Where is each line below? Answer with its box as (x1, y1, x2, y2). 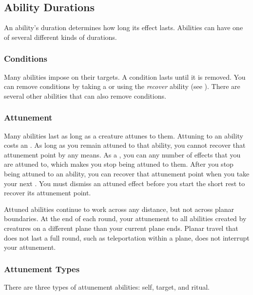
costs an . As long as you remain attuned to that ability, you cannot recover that (4, 140, 246, 150)
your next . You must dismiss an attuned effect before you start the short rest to (4, 178, 245, 188)
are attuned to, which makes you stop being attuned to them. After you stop (4, 159, 234, 169)
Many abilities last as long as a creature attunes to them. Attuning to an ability (4, 130, 243, 140)
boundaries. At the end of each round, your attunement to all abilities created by (4, 213, 247, 224)
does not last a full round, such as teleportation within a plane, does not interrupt (4, 232, 250, 243)
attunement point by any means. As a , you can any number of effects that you (4, 149, 241, 159)
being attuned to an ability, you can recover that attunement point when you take (4, 168, 250, 178)
